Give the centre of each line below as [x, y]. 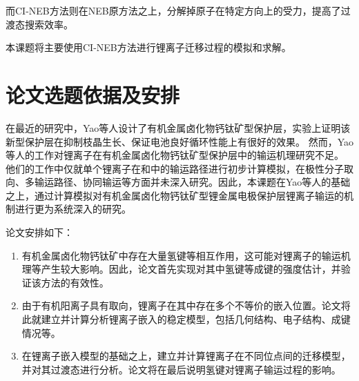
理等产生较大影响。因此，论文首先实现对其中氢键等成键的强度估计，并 [181, 269]
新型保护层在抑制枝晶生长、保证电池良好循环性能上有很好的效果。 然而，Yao [179, 141]
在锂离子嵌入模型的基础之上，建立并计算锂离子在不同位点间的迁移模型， [186, 356]
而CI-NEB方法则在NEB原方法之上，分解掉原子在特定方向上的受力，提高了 [173, 10]
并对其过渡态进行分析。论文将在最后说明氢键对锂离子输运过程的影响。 [181, 369]
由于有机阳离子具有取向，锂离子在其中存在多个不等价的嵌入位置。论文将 [186, 305]
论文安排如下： [39, 232]
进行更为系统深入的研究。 [73, 209]
